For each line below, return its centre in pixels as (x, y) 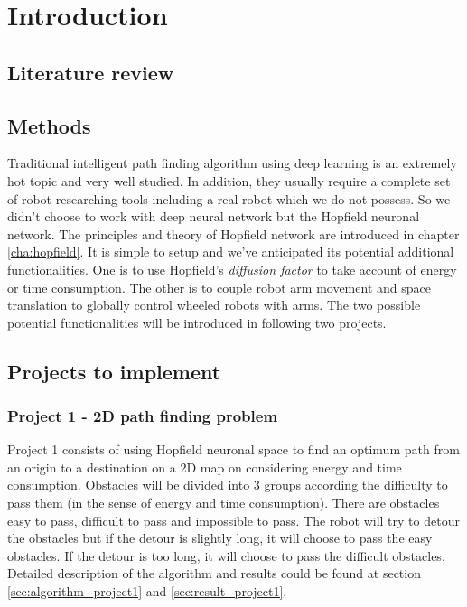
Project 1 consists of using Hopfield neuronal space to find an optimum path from (233, 449)
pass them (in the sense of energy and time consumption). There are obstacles (224, 503)
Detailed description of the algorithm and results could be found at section (214, 573)
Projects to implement (114, 371)
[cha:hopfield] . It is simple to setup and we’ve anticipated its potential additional (231, 252)
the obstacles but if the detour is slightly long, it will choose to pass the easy (220, 538)
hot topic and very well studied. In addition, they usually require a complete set (229, 180)
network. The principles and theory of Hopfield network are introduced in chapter (233, 233)
